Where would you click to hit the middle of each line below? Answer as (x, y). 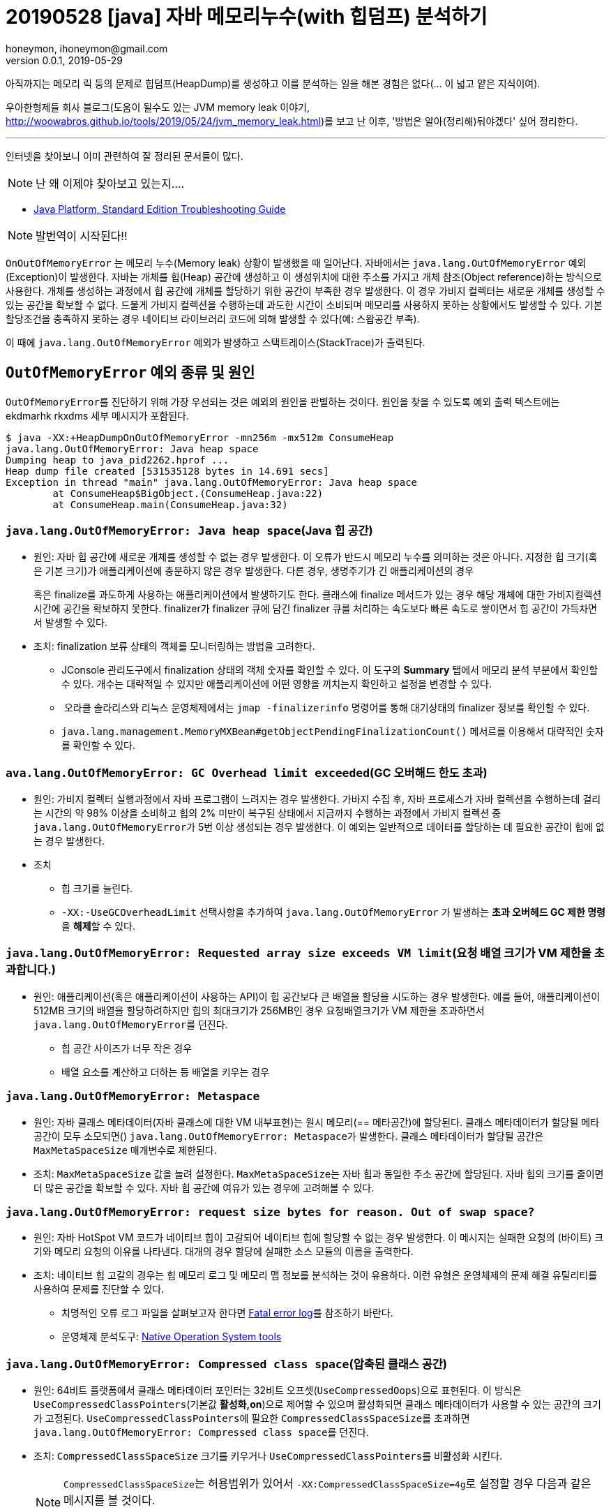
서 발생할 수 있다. (71, 623)
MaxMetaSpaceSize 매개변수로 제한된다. (125, 1150)
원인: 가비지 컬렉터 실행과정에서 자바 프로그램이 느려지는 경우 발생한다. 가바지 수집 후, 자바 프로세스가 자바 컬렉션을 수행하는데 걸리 (317, 799)
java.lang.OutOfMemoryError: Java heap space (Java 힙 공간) (189, 530)
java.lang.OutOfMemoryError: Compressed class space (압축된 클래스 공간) (226, 1364)
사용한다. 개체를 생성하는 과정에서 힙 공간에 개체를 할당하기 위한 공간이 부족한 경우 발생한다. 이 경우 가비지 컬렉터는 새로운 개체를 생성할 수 (305, 290)
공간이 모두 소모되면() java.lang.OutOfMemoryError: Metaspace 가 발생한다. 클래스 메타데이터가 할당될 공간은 (289, 1136)
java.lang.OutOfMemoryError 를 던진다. (131, 1024)
